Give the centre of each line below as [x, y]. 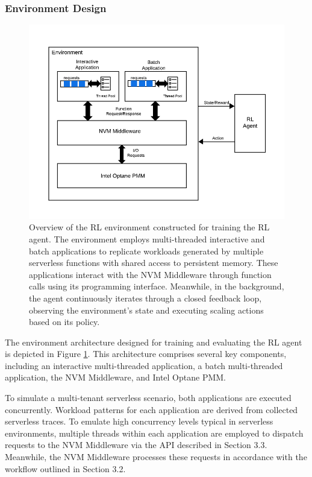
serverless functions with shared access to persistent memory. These [154, 263]
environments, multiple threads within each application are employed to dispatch [154, 433]
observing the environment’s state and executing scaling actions [146, 310]
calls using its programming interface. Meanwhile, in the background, [157, 286]
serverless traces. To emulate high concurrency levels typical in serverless [139, 421]
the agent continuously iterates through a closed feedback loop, [145, 298]
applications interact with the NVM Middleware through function [150, 274]
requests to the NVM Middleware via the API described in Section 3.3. [136, 445]
